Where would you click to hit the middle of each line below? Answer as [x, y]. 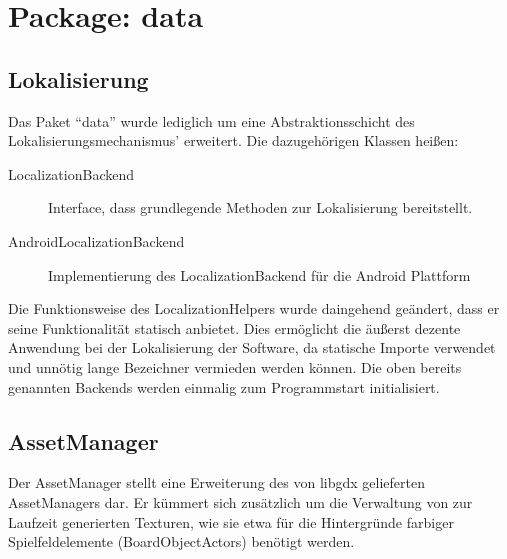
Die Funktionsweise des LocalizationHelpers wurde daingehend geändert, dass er [254, 308]
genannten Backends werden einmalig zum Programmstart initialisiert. [224, 386]
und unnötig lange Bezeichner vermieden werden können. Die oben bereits [235, 366]
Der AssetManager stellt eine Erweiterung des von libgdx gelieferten [216, 482]
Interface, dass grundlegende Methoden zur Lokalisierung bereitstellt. [260, 207]
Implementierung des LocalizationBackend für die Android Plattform [259, 274]
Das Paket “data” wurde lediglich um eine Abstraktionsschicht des [211, 120]
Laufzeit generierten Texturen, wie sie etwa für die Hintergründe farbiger [231, 521]
